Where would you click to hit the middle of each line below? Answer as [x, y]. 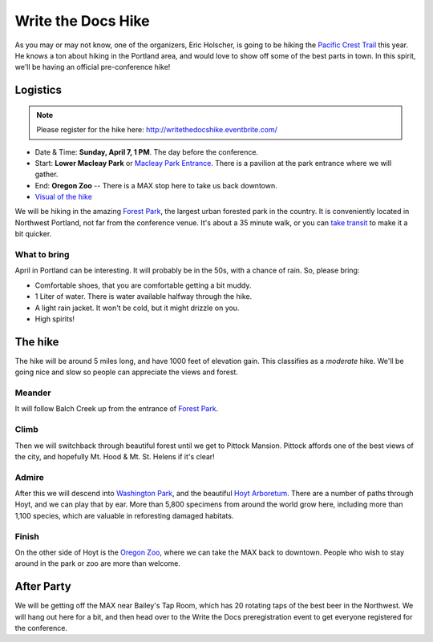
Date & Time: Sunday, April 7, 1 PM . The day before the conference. [147, 151]
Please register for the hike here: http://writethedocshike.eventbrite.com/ [157, 130]
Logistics [38, 90]
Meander [33, 393]
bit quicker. [33, 234]
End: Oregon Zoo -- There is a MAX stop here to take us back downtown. [156, 185]
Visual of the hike [63, 197]
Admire [29, 477]
